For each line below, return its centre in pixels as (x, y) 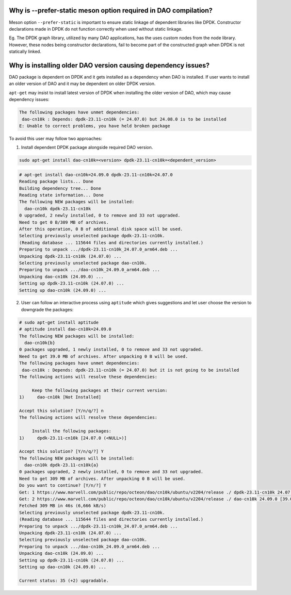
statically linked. (25, 51)
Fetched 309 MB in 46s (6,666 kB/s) (63, 506)
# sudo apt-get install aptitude (59, 322)
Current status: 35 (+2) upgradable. (64, 580)
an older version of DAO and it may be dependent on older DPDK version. (82, 84)
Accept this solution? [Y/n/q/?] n (61, 411)
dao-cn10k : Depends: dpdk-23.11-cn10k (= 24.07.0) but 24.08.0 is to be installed (124, 119)
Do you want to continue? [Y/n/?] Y (63, 486)
